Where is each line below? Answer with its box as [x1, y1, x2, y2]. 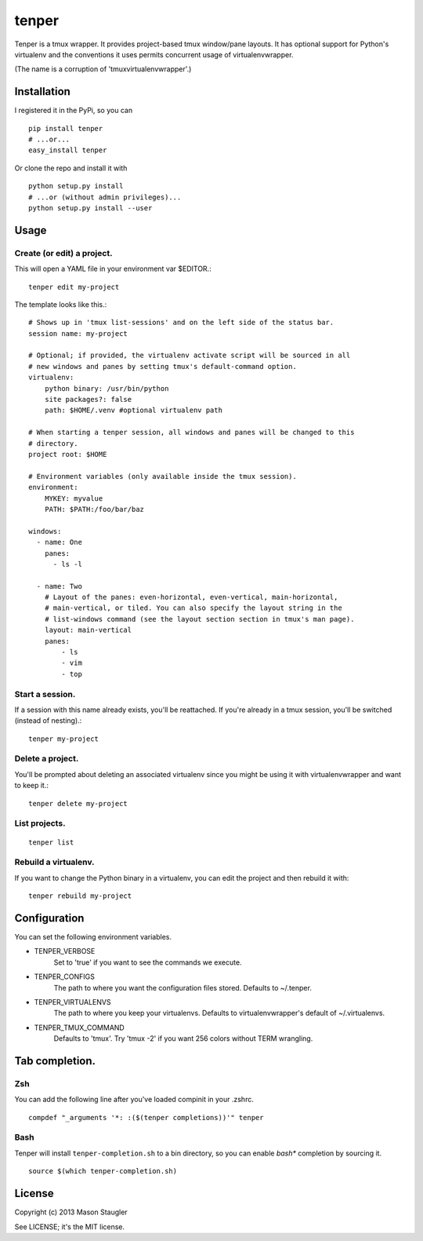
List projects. [14, 818, 66, 829]
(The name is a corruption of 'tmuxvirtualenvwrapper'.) [14, 64, 192, 74]
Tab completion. [14, 1054, 96, 1068]
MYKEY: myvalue [44, 494, 103, 502]
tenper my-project [28, 734, 99, 743]
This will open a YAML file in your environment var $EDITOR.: [14, 264, 211, 274]
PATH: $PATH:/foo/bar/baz [44, 505, 145, 513]
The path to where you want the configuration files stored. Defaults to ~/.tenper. [53, 983, 313, 992]
